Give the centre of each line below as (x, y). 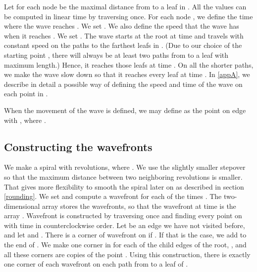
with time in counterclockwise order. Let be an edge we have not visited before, (125, 225)
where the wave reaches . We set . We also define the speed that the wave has (122, 26)
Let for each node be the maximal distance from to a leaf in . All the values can (125, 6)
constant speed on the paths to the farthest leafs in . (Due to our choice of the (123, 45)
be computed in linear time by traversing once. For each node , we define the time (128, 16)
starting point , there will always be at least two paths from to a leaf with (116, 55)
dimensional (22, 206)
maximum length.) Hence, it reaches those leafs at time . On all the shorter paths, (129, 64)
